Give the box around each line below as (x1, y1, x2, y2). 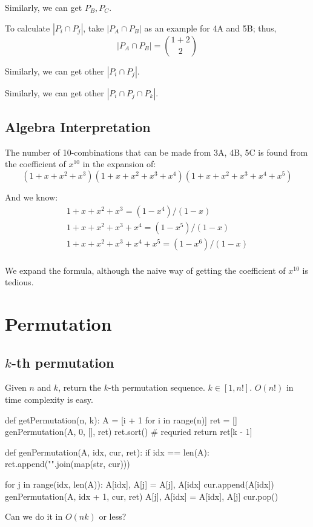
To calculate (5, 21, 50, 34)
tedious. (5, 276, 34, 288)
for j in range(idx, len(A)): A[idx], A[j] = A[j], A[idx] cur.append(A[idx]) (5, 478, 274, 491)
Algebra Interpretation (5, 117, 151, 136)
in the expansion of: (82, 157, 156, 170)
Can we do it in (5, 510, 63, 523)
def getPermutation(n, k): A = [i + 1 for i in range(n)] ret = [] (5, 413, 237, 426)
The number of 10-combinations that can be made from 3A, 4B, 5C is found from (5, 145, 308, 158)
